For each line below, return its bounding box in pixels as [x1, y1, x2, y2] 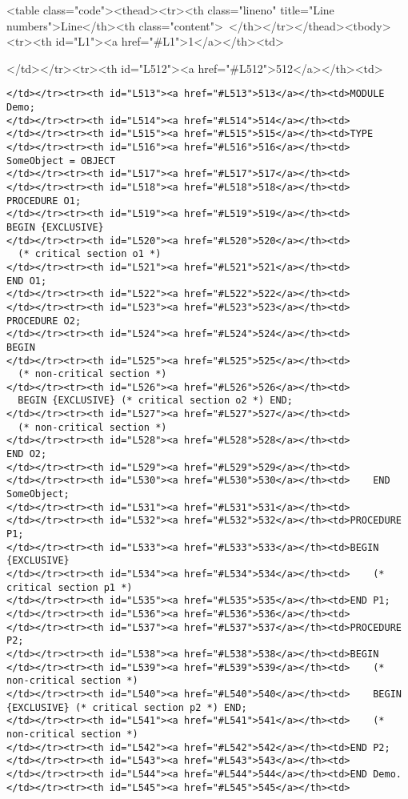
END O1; [6, 275, 47, 287]
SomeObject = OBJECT [6, 155, 116, 167]
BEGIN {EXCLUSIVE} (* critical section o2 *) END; [18, 395, 293, 407]
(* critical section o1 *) [18, 248, 162, 260]
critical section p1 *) [6, 581, 133, 593]
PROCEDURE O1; [6, 195, 82, 207]
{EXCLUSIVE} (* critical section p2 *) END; [6, 701, 247, 713]
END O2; [6, 448, 47, 460]
